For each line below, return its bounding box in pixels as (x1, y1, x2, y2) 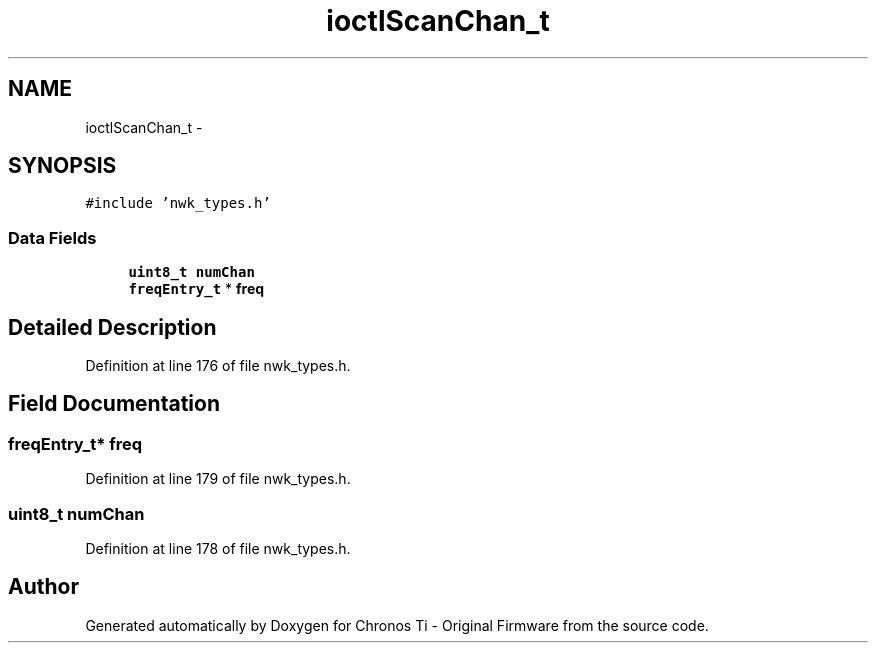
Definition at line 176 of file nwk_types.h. (85, 357, 351, 375)
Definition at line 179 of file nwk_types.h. (85, 470, 351, 488)
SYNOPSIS (8, 153, 117, 179)
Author (8, 574, 79, 600)
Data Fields (8, 227, 97, 248)
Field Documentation (8, 391, 220, 417)
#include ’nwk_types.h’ (85, 195, 271, 212)
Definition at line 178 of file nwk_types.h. (85, 540, 351, 557)
